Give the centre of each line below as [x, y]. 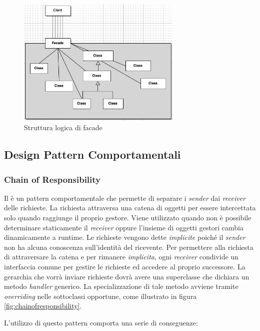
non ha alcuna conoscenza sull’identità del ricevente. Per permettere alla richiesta [129, 247]
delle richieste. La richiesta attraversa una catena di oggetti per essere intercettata [130, 208]
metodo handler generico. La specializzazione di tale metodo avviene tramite [121, 286]
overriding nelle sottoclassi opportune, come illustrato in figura [100, 296]
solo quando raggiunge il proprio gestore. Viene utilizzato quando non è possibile [128, 217]
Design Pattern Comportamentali [92, 154]
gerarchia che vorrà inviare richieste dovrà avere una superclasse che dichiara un [127, 276]
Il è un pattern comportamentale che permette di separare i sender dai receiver [125, 198]
